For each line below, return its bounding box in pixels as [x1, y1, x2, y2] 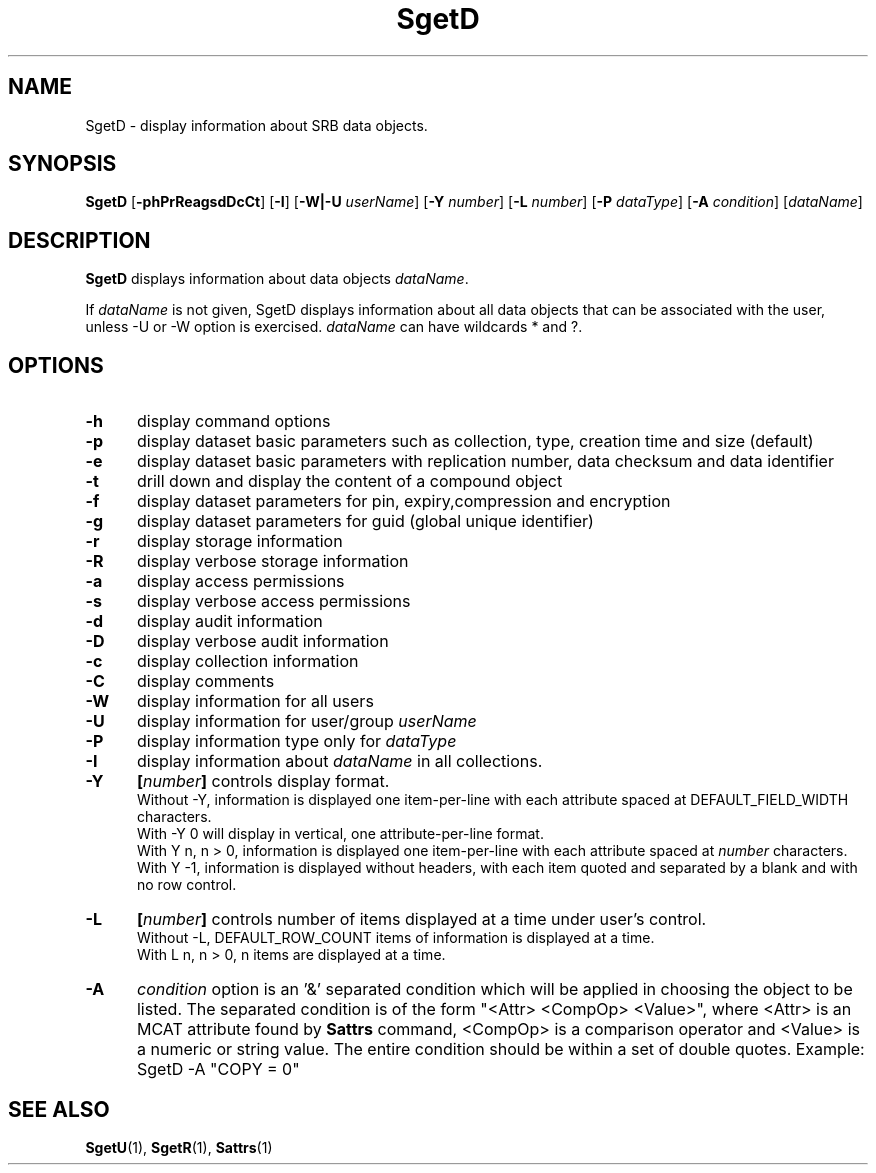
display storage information [136, 531, 343, 552]
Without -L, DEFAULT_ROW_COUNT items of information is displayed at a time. [137, 929, 655, 947]
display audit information [136, 611, 323, 632]
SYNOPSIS [8, 151, 117, 177]
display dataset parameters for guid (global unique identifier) [136, 511, 594, 532]
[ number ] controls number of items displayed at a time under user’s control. [136, 909, 707, 930]
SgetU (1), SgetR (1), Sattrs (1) [85, 1138, 273, 1156]
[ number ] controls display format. [136, 771, 390, 792]
